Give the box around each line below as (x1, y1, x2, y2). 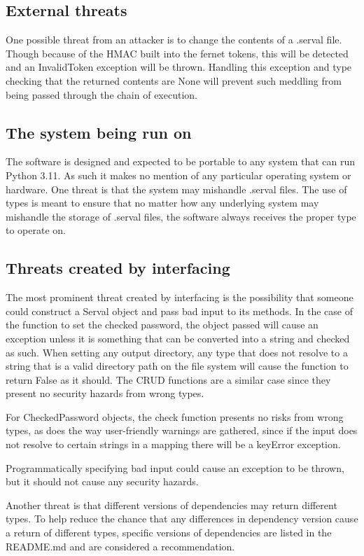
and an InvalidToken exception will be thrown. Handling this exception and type (6, 60, 352, 74)
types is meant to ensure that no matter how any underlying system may (6, 195, 319, 210)
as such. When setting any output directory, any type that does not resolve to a (6, 345, 348, 359)
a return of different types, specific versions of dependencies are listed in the (6, 525, 332, 540)
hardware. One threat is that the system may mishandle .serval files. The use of (6, 181, 347, 196)
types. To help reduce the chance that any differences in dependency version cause (6, 511, 358, 526)
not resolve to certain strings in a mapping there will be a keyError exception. (6, 437, 341, 452)
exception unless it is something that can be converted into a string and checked (6, 331, 350, 345)
